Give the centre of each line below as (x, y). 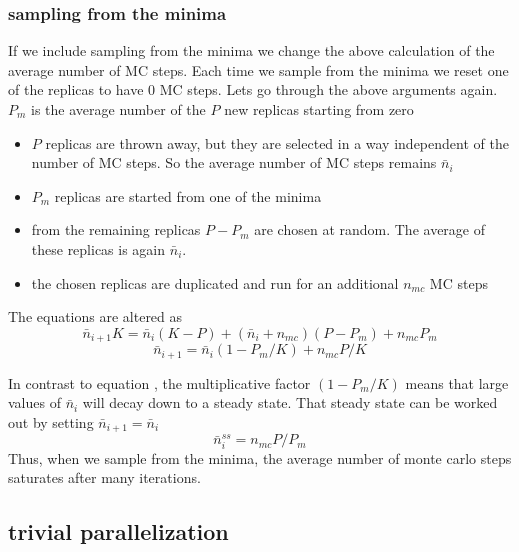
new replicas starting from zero (319, 109)
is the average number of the (118, 109)
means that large (457, 382)
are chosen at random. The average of (369, 229)
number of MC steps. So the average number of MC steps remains (234, 162)
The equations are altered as (95, 316)
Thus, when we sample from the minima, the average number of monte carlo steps (260, 457)
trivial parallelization (118, 531)
